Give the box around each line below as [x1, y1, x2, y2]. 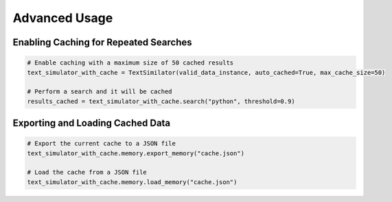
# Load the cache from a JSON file [27, 168, 147, 177]
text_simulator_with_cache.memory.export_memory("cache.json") [27, 149, 245, 157]
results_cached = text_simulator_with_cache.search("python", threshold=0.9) [27, 97, 295, 105]
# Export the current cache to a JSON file [27, 139, 176, 148]
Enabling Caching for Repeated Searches [12, 36, 192, 48]
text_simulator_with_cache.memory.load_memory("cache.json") [27, 178, 238, 186]
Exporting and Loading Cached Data [12, 117, 171, 129]
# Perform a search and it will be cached [27, 88, 172, 96]
